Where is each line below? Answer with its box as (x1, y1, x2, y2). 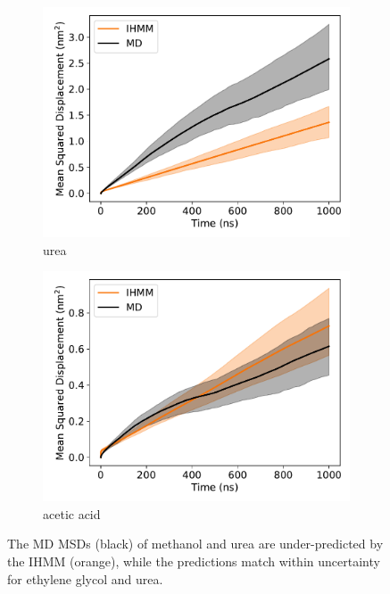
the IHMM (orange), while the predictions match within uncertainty (7, 551, 380, 570)
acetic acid (43, 504, 101, 523)
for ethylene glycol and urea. (7, 569, 163, 588)
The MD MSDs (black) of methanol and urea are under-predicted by (7, 534, 384, 553)
